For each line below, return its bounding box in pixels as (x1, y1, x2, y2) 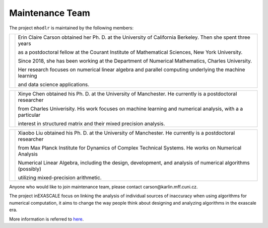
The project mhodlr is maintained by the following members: (9, 25, 134, 31)
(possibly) (18, 165, 42, 172)
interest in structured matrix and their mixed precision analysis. (18, 120, 165, 127)
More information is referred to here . (9, 216, 84, 222)
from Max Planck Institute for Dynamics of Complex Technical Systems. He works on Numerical (18, 144, 242, 151)
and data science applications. (18, 81, 89, 88)
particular (18, 111, 41, 118)
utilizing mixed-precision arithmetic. (18, 174, 102, 181)
